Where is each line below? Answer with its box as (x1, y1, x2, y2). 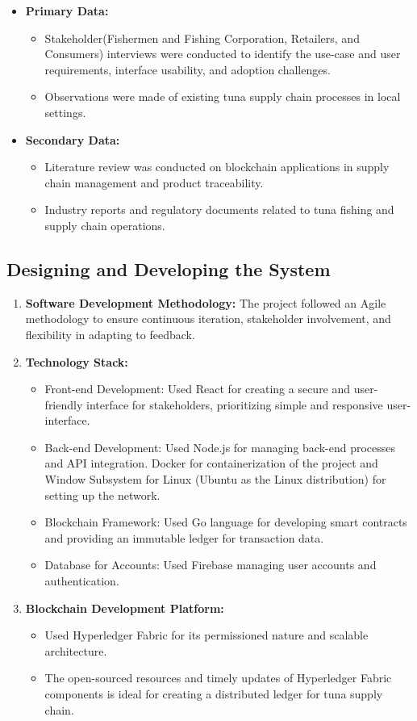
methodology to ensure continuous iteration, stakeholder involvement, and (25, 310, 391, 327)
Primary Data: (25, 2, 109, 19)
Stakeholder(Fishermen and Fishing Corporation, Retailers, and (44, 29, 360, 46)
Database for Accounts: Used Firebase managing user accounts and (44, 556, 377, 573)
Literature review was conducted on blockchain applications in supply (44, 158, 390, 175)
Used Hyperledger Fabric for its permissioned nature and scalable (44, 627, 369, 643)
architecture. (44, 642, 107, 659)
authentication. (44, 572, 119, 589)
